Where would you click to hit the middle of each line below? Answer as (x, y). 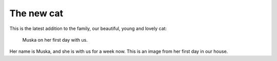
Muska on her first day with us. (55, 40)
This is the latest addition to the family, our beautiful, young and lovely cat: (88, 28)
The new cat (36, 13)
